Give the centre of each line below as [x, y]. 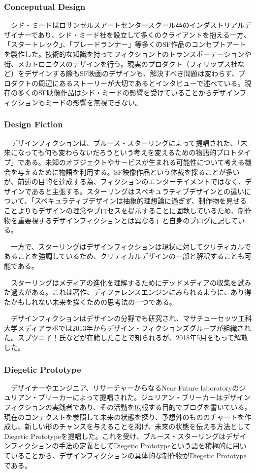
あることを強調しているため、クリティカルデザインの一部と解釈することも [124, 256]
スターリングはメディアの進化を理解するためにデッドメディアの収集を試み [131, 282]
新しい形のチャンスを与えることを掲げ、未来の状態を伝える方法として [138, 426]
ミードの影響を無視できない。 [93, 102]
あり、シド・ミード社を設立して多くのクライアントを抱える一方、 [144, 34]
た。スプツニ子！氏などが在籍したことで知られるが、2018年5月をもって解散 [126, 337]
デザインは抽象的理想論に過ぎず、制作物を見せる [168, 201]
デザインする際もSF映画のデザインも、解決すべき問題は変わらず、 [131, 73]
